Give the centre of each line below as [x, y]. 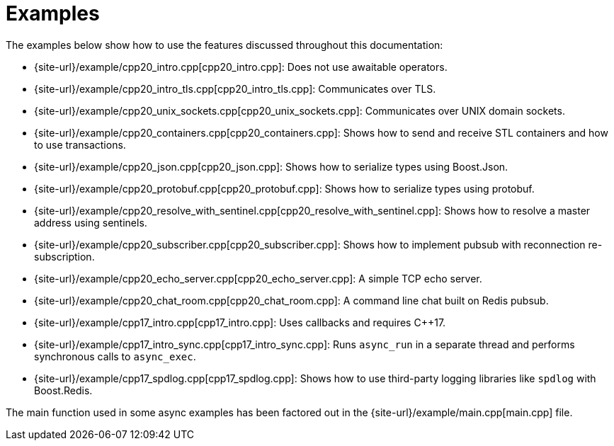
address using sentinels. [91, 222]
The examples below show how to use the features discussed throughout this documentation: [224, 45]
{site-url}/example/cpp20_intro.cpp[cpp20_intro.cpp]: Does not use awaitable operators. [241, 67]
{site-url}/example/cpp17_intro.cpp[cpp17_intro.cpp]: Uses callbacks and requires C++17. [240, 322]
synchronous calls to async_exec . [115, 356]
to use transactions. [80, 144]
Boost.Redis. [63, 390]
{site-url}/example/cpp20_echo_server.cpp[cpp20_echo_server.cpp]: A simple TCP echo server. [258, 278]
